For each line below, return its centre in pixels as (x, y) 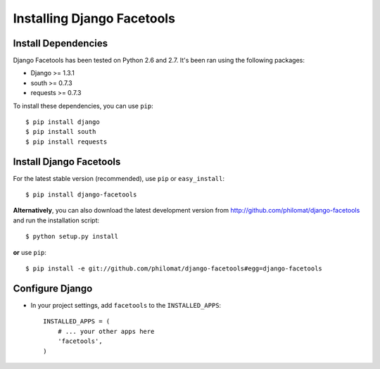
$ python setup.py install (72, 237)
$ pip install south (61, 132)
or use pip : (30, 252)
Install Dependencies (61, 43)
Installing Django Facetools (94, 18)
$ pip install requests (66, 142)
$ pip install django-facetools (81, 195)
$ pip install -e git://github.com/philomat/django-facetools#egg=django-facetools (174, 269)
